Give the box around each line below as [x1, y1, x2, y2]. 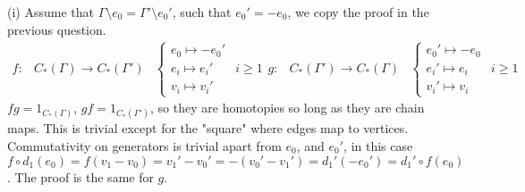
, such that [172, 3, 232, 21]
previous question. [7, 20, 106, 38]
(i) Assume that [7, 3, 94, 21]
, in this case [343, 136, 413, 154]
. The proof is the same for [7, 167, 154, 186]
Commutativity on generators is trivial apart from [7, 136, 282, 154]
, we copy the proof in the [287, 3, 429, 21]
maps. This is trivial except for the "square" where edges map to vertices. [7, 119, 409, 138]
